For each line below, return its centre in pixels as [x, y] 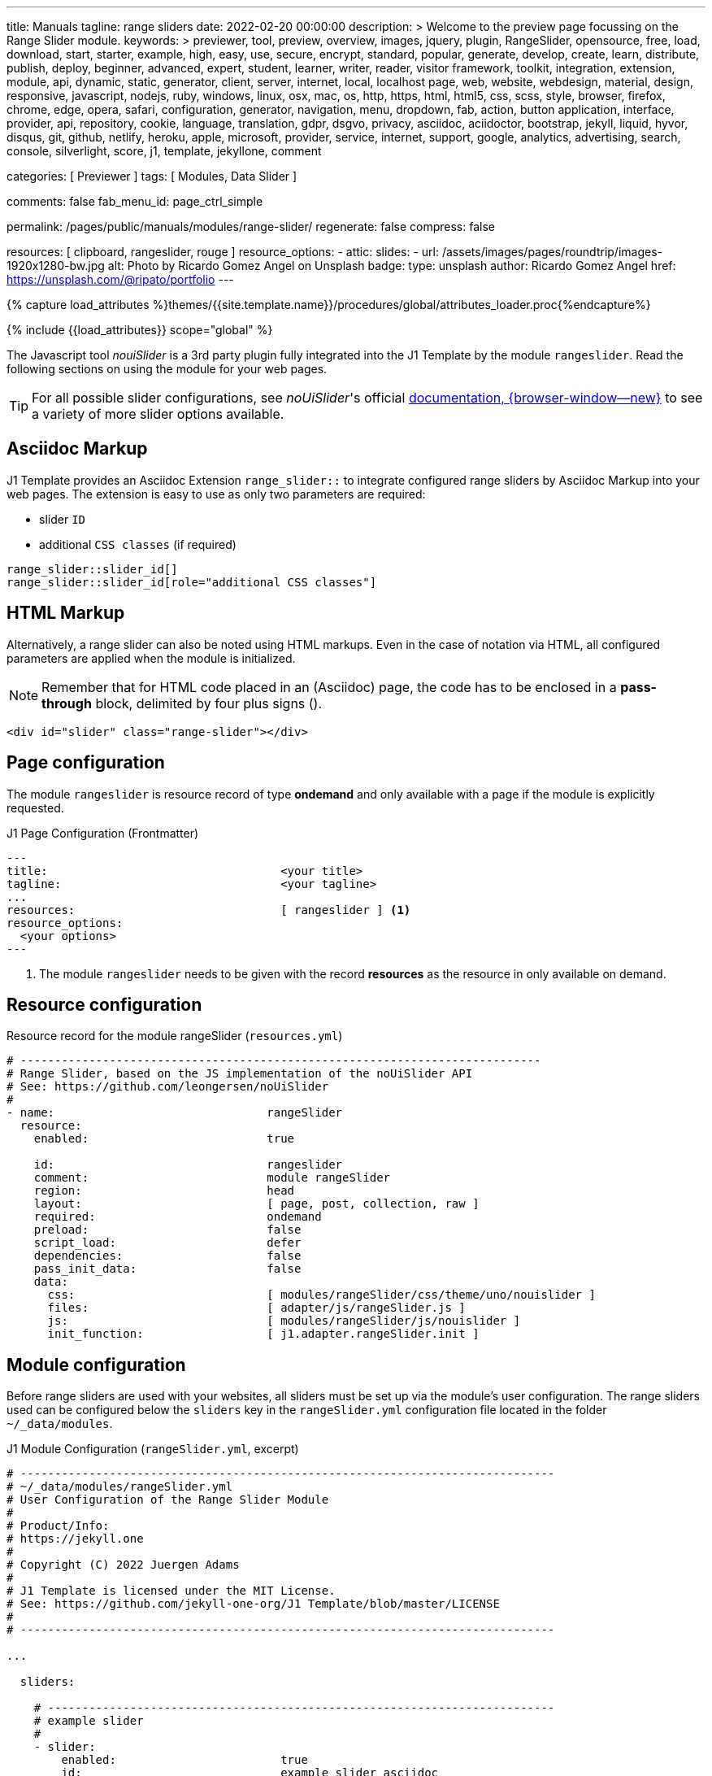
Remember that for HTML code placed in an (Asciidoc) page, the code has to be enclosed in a [329, 687]
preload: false [167, 1230]
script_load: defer [167, 1243]
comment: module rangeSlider [212, 1178]
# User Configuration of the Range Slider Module [168, 1500]
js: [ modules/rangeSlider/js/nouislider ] [284, 1321]
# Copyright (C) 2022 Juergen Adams [123, 1565]
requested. [35, 807]
